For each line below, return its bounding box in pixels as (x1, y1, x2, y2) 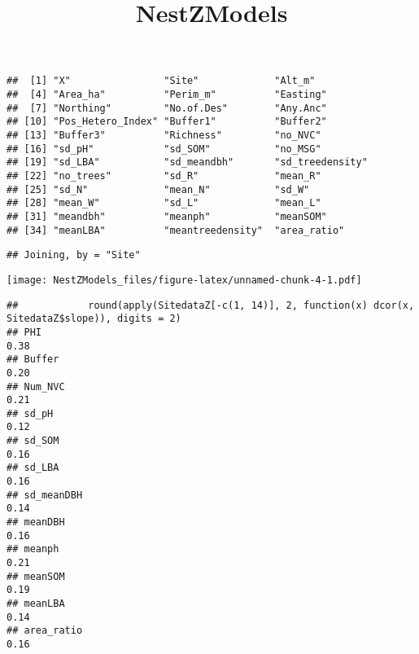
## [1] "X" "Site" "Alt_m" (7, 75, 316, 87)
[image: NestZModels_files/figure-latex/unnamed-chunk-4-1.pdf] (7, 274, 362, 286)
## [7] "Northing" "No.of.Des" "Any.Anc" (7, 102, 327, 114)
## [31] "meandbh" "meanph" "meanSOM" (7, 210, 327, 222)
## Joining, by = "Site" (7, 249, 141, 261)
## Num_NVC (7, 380, 65, 393)
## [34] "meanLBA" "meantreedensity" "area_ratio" (7, 224, 345, 236)
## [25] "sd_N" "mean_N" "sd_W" (7, 183, 310, 195)
